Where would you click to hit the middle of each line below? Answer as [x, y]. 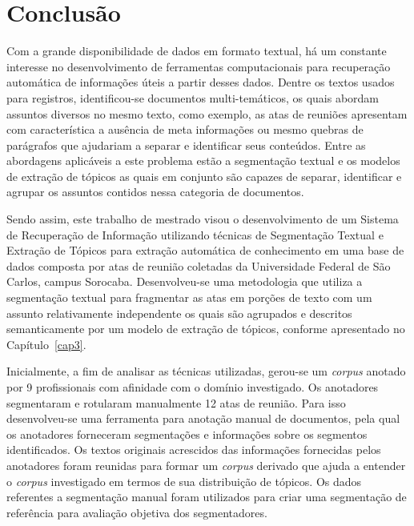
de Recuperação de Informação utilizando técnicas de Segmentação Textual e [195, 234]
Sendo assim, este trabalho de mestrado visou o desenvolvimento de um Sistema [203, 219]
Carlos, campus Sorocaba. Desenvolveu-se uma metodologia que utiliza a [185, 281]
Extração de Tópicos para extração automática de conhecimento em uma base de [205, 250]
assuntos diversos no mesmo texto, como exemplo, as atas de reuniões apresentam [207, 113]
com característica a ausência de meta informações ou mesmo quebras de [185, 129]
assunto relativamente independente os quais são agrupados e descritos [179, 313]
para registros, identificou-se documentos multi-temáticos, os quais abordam [193, 97]
